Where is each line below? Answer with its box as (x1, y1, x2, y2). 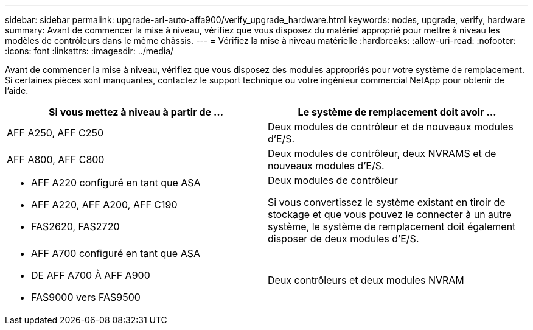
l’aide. (5, 85, 29, 96)
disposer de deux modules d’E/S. (268, 233, 419, 245)
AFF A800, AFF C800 (7, 153, 105, 166)
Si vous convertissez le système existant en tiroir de (268, 196, 506, 208)
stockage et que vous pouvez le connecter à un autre (268, 208, 512, 220)
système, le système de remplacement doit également (268, 220, 516, 233)
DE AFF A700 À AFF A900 (31, 269, 150, 281)
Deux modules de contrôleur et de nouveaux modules (268, 121, 514, 133)
